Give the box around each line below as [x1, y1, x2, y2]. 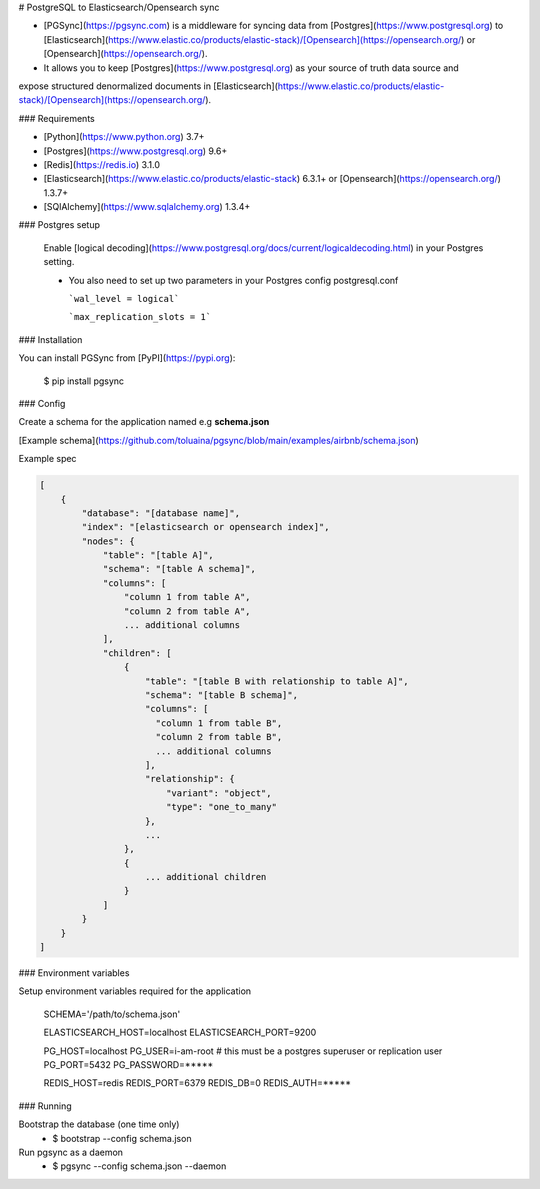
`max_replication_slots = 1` [68, 311, 212, 323]
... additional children [145, 871, 267, 883]
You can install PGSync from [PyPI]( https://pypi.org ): [18, 352, 236, 364]
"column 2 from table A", [123, 605, 251, 617]
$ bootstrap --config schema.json [52, 1132, 192, 1144]
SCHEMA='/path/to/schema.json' [43, 1008, 181, 1020]
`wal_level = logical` [68, 293, 180, 305]
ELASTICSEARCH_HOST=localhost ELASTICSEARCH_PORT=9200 [43, 1026, 317, 1039]
